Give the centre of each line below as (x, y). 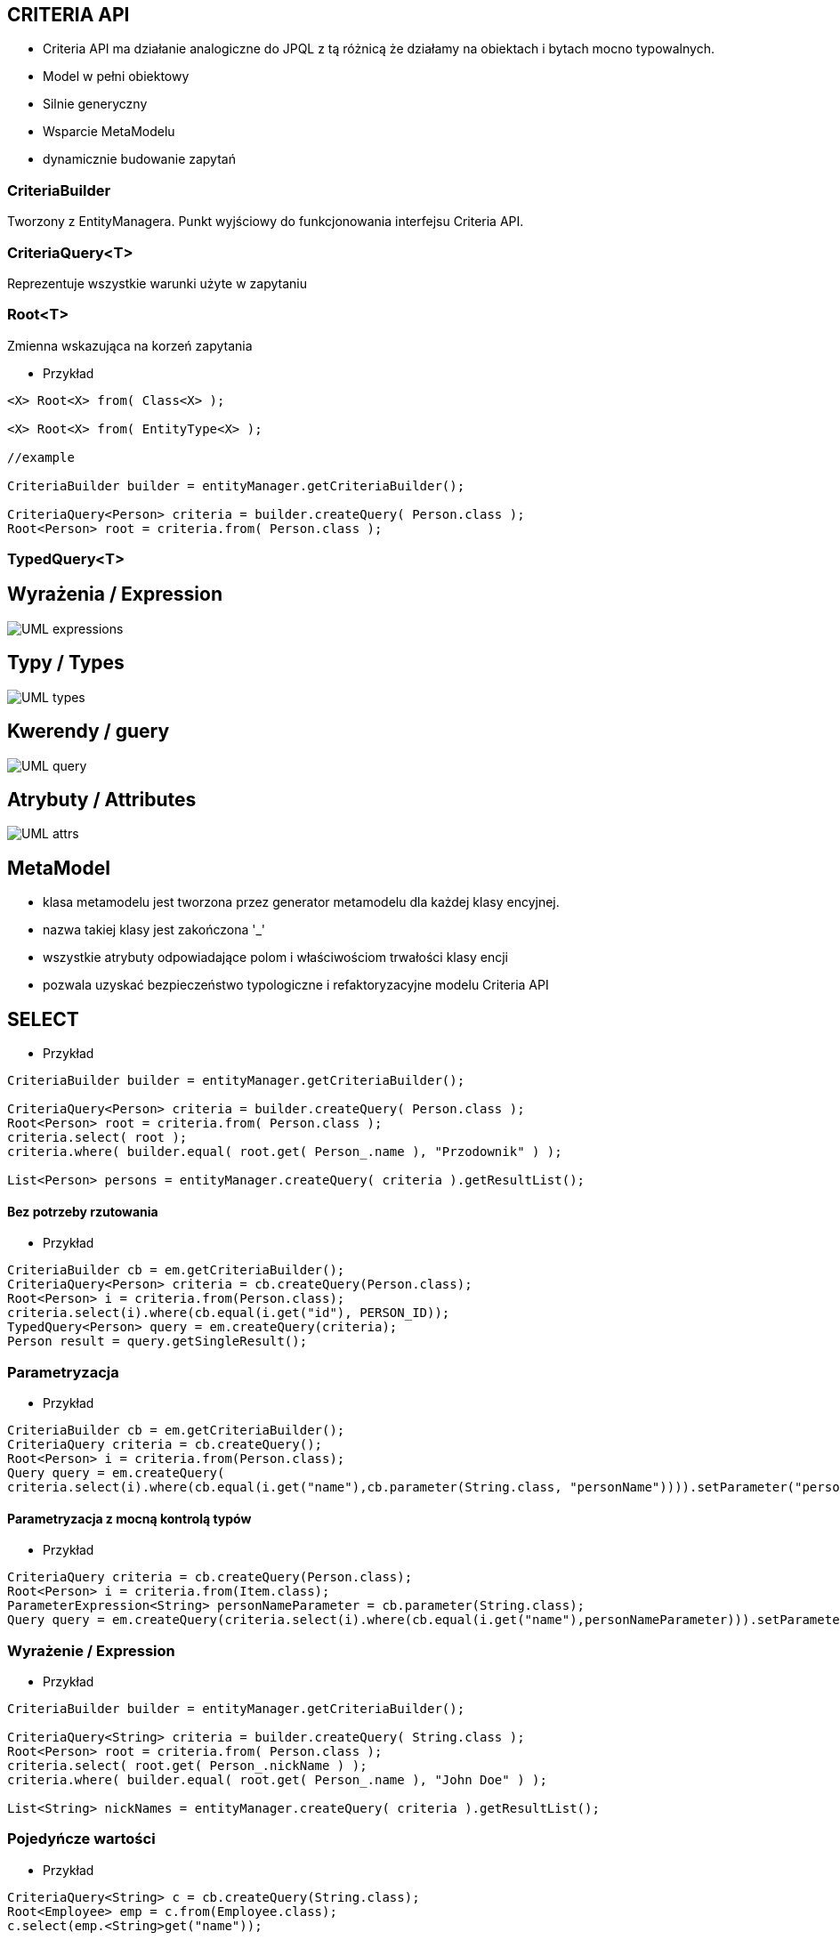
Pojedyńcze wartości (81, 1839)
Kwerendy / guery (89, 732)
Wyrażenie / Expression (91, 1650)
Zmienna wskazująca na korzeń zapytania (130, 345)
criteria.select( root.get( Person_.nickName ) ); (187, 1766)
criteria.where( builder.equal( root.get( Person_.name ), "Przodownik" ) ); (285, 1152)
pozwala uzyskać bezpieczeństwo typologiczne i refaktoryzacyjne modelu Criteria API (296, 985)
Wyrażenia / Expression (115, 594)
